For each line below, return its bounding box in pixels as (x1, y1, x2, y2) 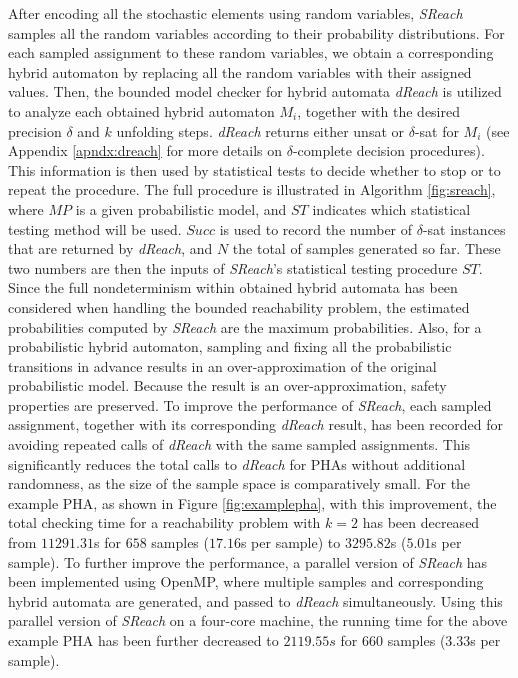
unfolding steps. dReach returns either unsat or (116, 120, 404, 141)
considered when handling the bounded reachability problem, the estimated (8, 296, 470, 317)
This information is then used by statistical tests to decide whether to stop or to (8, 159, 501, 180)
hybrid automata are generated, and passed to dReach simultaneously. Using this (8, 590, 503, 611)
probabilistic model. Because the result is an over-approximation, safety (8, 375, 447, 396)
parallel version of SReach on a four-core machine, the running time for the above (8, 610, 508, 631)
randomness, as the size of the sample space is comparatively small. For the (8, 473, 471, 494)
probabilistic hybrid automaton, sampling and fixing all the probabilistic (8, 336, 452, 357)
